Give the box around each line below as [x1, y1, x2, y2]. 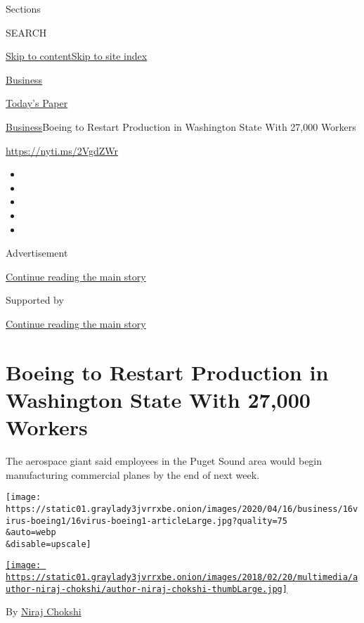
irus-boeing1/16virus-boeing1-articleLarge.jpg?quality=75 [6, 515, 287, 526]
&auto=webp [6, 527, 56, 538]
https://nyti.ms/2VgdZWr [6, 143, 119, 158]
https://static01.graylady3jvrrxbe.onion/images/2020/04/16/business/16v [6, 503, 358, 514]
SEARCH [6, 25, 47, 39]
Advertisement [6, 245, 68, 260]
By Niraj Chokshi [6, 604, 82, 619]
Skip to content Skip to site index [6, 49, 148, 63]
